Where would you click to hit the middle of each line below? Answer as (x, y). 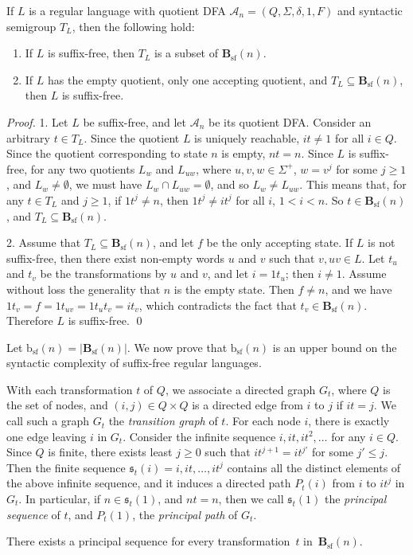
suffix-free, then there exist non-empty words (116, 258)
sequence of (33, 514)
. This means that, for (353, 184)
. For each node (263, 421)
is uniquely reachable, (247, 137)
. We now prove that (177, 347)
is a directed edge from (247, 405)
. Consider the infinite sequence (199, 436)
